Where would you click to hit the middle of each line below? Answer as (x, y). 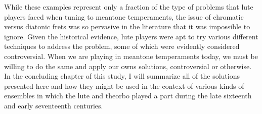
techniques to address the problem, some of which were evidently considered (122, 46)
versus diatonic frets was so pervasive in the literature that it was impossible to (127, 26)
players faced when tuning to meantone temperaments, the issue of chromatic (124, 16)
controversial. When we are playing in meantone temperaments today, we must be (131, 56)
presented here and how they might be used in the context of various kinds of (124, 85)
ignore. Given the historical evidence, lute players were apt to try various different (131, 36)
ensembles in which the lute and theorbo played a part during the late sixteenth (128, 96)
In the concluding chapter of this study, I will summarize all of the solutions (122, 76)
